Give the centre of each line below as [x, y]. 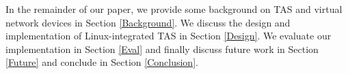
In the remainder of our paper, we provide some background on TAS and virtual [174, 9]
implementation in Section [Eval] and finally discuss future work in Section [162, 49]
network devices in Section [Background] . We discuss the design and [148, 22]
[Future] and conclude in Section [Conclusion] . [102, 62]
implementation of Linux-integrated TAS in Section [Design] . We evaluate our [169, 36]
